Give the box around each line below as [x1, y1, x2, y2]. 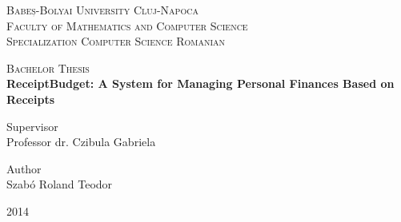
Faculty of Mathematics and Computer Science [6, 17, 248, 34]
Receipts [6, 90, 55, 107]
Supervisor [6, 117, 58, 134]
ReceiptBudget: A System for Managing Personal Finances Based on [6, 75, 395, 92]
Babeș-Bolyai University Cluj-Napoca [6, 2, 198, 18]
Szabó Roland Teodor [6, 176, 113, 192]
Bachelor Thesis [6, 59, 90, 76]
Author [6, 160, 42, 176]
